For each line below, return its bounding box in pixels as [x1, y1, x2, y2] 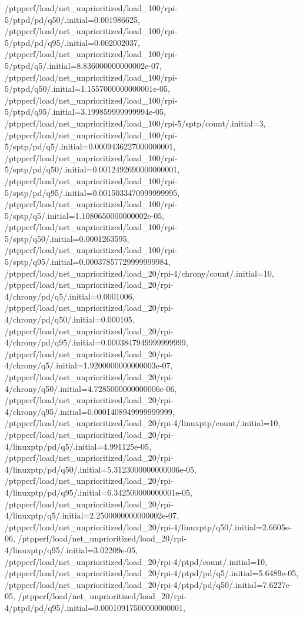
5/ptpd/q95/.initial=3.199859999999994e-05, [5, 105, 166, 118]
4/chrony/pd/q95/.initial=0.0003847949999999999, [5, 336, 188, 348]
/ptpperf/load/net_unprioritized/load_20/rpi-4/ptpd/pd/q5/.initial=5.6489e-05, [5, 567, 299, 579]
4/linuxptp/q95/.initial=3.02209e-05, [5, 543, 138, 556]
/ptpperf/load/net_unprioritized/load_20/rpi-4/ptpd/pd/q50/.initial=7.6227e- [5, 578, 292, 590]
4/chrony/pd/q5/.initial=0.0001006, [5, 290, 135, 302]
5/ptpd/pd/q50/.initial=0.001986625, [5, 13, 140, 25]
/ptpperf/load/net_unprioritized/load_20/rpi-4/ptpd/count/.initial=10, [5, 555, 267, 567]
